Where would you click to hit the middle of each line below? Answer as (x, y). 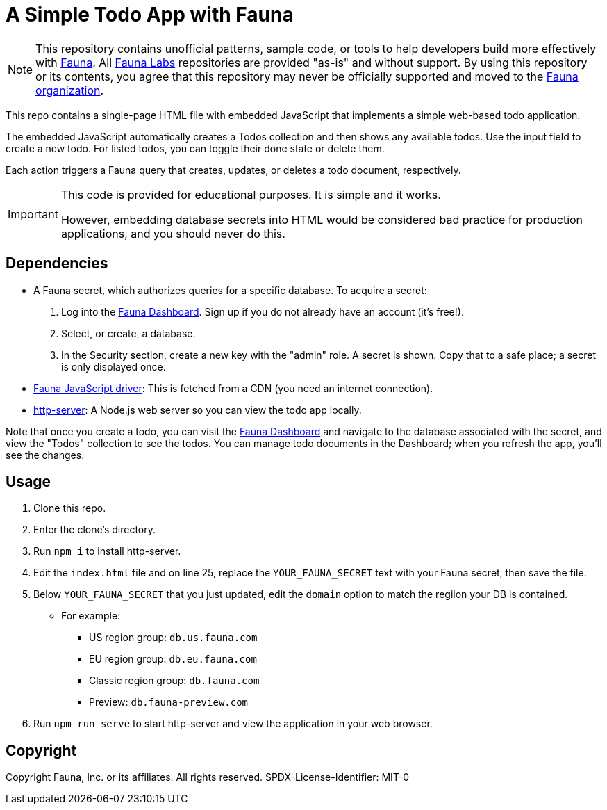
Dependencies (57, 264)
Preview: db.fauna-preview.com (169, 702)
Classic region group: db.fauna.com (174, 681)
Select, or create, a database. (128, 333)
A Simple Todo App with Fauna (150, 15)
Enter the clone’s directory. (95, 530)
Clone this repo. (70, 508)
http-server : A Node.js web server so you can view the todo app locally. (198, 410)
